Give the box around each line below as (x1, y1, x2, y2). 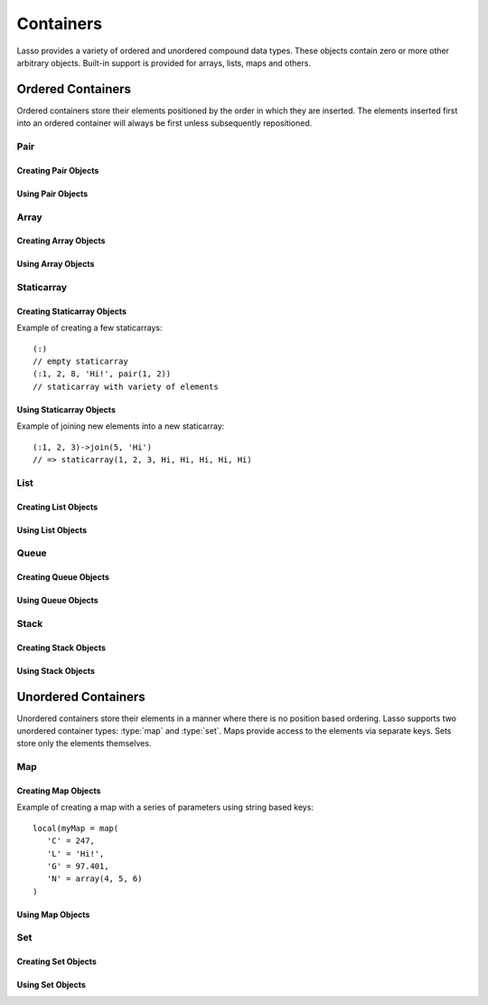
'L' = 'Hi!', (46, 849, 105, 858)
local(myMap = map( (33, 823, 119, 833)
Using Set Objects (16, 980, 86, 991)
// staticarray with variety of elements (33, 381, 219, 392)
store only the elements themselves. (16, 738, 152, 749)
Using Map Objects (16, 909, 90, 920)
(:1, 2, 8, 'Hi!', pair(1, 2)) (33, 369, 172, 379)
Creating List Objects (16, 501, 99, 512)
